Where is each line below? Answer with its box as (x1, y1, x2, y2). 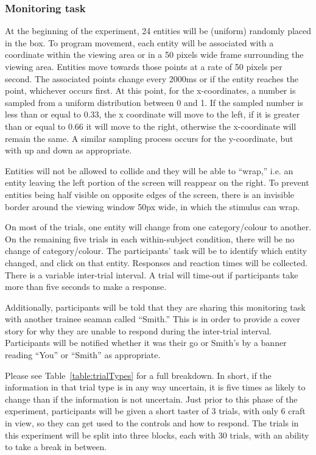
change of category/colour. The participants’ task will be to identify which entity (5, 244, 307, 257)
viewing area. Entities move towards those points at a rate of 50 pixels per (5, 60, 283, 72)
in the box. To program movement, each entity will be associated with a (5, 36, 274, 49)
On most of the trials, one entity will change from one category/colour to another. (5, 220, 312, 233)
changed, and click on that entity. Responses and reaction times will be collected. (5, 256, 308, 269)
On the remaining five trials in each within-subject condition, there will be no (5, 232, 295, 245)
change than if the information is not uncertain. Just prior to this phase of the (5, 392, 298, 405)
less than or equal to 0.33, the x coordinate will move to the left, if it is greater (5, 108, 300, 121)
